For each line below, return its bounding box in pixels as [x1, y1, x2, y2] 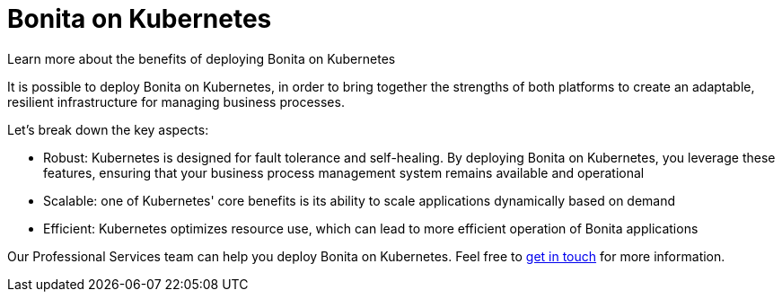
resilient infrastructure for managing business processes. [7, 93, 345, 110]
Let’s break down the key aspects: [7, 121, 209, 137]
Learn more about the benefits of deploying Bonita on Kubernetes [7, 50, 396, 66]
